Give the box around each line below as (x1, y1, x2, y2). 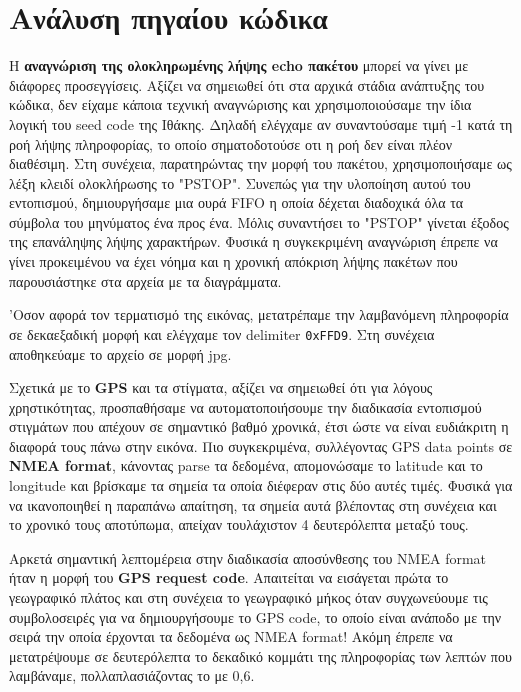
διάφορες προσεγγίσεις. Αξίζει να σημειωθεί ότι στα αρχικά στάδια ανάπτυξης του (9, 74, 485, 95)
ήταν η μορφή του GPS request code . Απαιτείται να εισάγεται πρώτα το (9, 567, 449, 588)
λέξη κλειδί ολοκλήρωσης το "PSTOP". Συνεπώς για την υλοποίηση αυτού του (9, 172, 471, 193)
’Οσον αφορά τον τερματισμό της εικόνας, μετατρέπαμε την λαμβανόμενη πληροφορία (9, 304, 509, 325)
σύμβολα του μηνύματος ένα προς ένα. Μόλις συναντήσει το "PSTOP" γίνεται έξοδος (9, 211, 509, 232)
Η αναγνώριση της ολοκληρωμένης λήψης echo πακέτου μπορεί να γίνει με (9, 55, 469, 76)
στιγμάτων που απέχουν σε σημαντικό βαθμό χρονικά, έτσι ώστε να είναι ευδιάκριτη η (9, 416, 509, 437)
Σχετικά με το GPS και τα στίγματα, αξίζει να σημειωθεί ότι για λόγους (9, 377, 433, 398)
